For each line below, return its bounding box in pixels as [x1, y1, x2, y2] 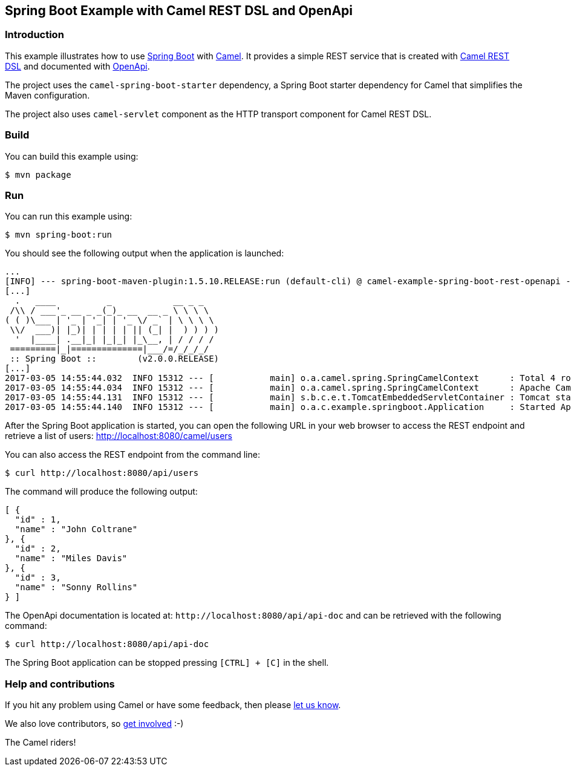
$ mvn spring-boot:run [5, 230, 113, 240]
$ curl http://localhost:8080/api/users [5, 468, 199, 478]
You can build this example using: [5, 151, 139, 161]
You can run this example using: [5, 211, 132, 222]
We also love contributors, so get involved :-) [5, 718, 184, 729]
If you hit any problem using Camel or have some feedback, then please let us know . [5, 700, 341, 711]
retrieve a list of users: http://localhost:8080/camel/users [5, 431, 232, 441]
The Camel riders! [5, 737, 76, 748]
